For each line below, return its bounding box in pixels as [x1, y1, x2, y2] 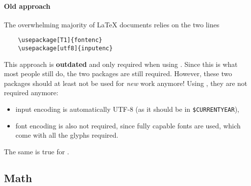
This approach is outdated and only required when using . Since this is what [4, 59, 238, 69]
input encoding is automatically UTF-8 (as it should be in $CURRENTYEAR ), [15, 104, 239, 114]
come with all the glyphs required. [15, 130, 119, 140]
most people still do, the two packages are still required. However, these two [4, 68, 232, 79]
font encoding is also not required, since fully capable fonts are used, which [15, 120, 241, 130]
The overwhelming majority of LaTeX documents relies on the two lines [4, 19, 220, 29]
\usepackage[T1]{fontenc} [18, 37, 102, 44]
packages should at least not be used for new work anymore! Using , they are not [4, 78, 248, 88]
